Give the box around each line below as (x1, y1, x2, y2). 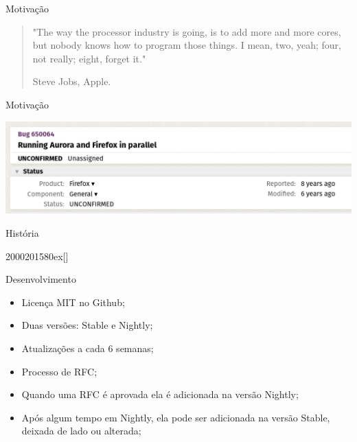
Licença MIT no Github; (21, 294, 125, 309)
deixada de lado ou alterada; (21, 423, 141, 438)
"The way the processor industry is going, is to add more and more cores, (32, 24, 341, 38)
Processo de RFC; (21, 364, 97, 378)
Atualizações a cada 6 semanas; (21, 340, 154, 355)
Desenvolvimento (5, 272, 76, 286)
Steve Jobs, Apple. (32, 74, 111, 89)
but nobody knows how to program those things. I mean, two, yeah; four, (32, 38, 341, 52)
